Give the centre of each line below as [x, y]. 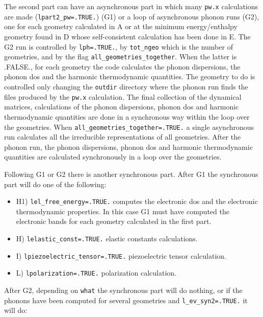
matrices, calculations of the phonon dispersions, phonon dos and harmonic [122, 107]
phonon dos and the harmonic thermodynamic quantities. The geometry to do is [130, 76]
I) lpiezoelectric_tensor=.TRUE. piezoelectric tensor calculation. [121, 255]
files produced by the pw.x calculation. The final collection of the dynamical [123, 96]
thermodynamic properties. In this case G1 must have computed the [123, 211]
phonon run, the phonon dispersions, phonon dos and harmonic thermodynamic [128, 146]
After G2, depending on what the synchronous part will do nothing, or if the [123, 290]
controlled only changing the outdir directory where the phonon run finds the [126, 86]
